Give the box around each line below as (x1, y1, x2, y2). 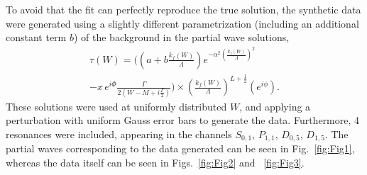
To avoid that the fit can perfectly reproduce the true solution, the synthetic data (6, 2, 361, 16)
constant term (6, 30, 67, 45)
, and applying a (239, 98, 311, 113)
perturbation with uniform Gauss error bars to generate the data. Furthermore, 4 (6, 113, 360, 128)
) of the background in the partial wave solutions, (73, 30, 290, 45)
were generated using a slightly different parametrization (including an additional (6, 16, 359, 30)
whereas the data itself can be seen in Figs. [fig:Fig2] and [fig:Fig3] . (6, 154, 305, 169)
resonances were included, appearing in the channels (6, 126, 232, 141)
